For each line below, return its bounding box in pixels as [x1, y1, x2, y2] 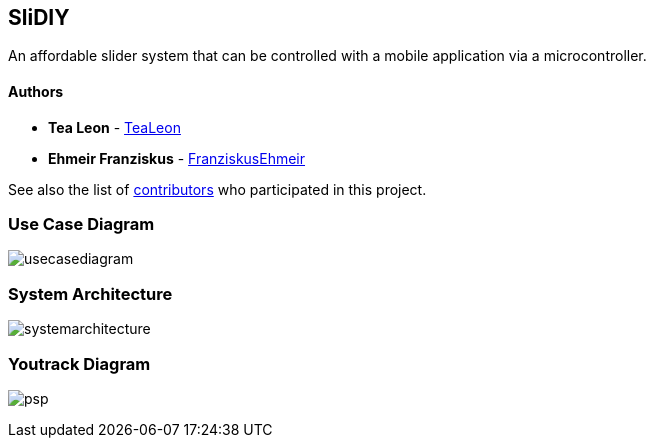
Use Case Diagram [8, 214, 155, 235]
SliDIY [8, 5, 70, 30]
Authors [8, 83, 64, 101]
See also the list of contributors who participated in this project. [8, 180, 427, 198]
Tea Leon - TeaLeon [48, 118, 181, 136]
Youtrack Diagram [8, 353, 151, 374]
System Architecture [8, 283, 173, 304]
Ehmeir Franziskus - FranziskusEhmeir [48, 149, 306, 167]
